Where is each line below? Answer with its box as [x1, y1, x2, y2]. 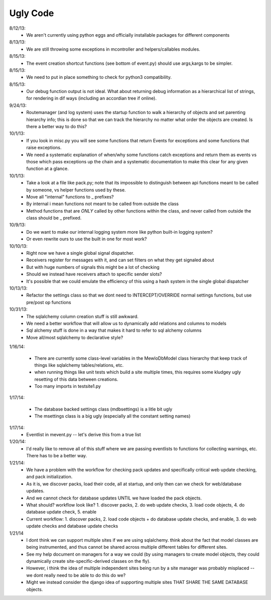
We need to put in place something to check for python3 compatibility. [26, 74, 172, 80]
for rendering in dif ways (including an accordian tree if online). [26, 95, 157, 102]
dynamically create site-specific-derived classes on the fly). [26, 558, 151, 564]
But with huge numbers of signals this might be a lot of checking [26, 264, 160, 270]
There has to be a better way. [26, 453, 87, 459]
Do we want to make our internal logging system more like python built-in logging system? [26, 229, 213, 235]
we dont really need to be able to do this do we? [26, 572, 126, 578]
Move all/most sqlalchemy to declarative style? [26, 334, 123, 340]
